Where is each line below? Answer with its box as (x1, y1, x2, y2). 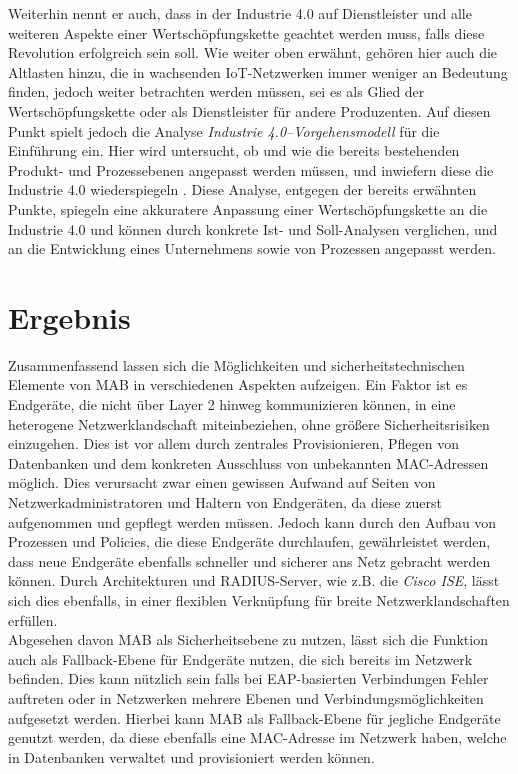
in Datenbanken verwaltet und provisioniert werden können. (8, 746, 375, 767)
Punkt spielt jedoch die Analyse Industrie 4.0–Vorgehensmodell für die (8, 120, 440, 141)
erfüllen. (8, 609, 58, 630)
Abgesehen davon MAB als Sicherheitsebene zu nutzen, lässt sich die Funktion (8, 629, 488, 650)
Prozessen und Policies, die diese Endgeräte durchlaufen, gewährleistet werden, (8, 531, 491, 552)
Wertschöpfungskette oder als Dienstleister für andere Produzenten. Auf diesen (8, 100, 491, 121)
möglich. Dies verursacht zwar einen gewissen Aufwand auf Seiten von (8, 472, 436, 493)
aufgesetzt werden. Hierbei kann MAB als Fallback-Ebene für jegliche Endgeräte (8, 707, 501, 728)
